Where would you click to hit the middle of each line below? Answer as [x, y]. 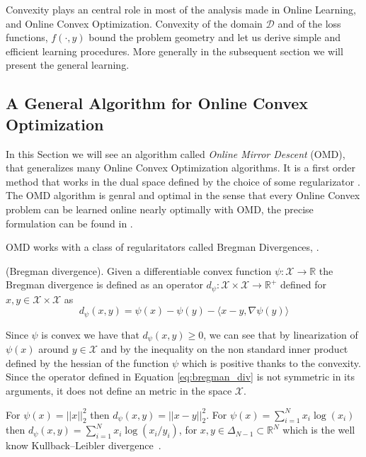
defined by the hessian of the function [87, 362]
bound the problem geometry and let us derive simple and [215, 37]
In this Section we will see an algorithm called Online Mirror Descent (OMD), [176, 153]
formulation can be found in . [69, 223]
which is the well [319, 430]
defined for [303, 284]
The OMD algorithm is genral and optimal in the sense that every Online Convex [183, 195]
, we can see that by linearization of [281, 334]
